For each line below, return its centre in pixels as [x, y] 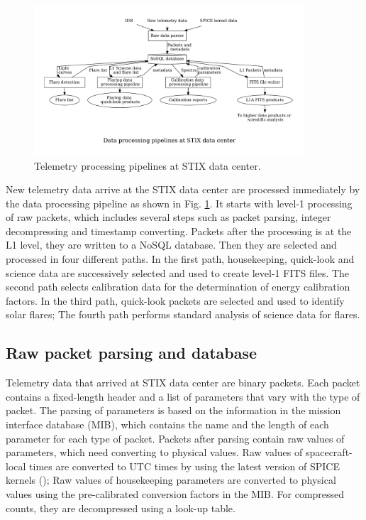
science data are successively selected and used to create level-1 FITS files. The [178, 272]
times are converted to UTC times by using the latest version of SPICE [185, 466]
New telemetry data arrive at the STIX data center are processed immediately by [183, 189]
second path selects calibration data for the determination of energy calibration [178, 287]
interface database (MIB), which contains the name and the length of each [167, 424]
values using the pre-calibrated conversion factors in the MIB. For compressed [175, 493]
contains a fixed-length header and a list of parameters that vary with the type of [183, 396]
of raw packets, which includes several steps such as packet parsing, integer [168, 217]
